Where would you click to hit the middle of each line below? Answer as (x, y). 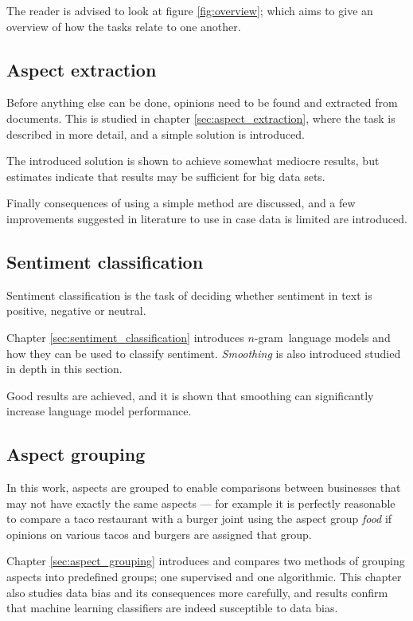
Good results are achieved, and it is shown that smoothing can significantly (190, 395)
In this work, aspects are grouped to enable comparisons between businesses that (204, 487)
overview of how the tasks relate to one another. (124, 26)
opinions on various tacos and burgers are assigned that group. (159, 534)
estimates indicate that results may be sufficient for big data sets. (166, 176)
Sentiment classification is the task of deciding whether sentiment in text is (189, 295)
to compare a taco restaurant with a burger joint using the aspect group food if (199, 519)
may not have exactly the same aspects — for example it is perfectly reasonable (201, 503)
